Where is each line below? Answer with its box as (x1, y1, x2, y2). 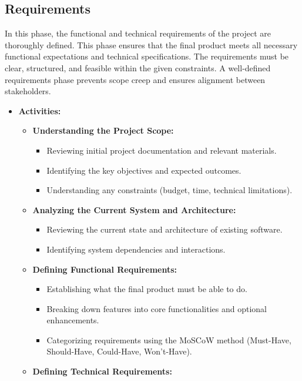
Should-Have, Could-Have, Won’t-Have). (46, 345, 192, 357)
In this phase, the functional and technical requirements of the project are (5, 27, 271, 39)
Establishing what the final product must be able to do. (46, 283, 247, 295)
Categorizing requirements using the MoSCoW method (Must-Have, (46, 333, 291, 346)
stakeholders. (5, 85, 51, 97)
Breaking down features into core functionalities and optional (46, 302, 267, 314)
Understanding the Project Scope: (32, 124, 174, 137)
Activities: (18, 104, 61, 117)
